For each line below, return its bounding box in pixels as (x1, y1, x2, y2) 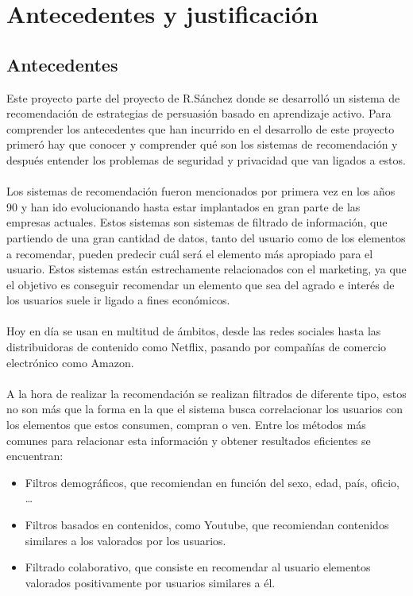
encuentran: (6, 447, 64, 464)
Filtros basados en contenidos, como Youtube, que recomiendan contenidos (25, 517, 389, 533)
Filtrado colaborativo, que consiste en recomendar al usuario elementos (25, 559, 371, 575)
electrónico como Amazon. (6, 354, 134, 370)
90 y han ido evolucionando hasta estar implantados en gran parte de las (6, 198, 361, 215)
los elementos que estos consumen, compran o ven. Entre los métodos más (6, 416, 366, 433)
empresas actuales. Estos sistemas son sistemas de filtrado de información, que (6, 214, 388, 230)
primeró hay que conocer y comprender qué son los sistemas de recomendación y (6, 136, 398, 153)
